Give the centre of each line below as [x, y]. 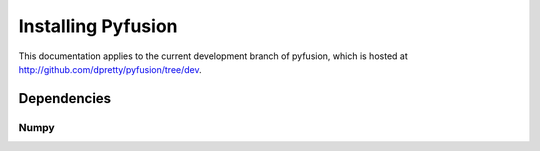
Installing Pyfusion [98, 26]
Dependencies [65, 98]
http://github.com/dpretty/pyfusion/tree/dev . [110, 69]
